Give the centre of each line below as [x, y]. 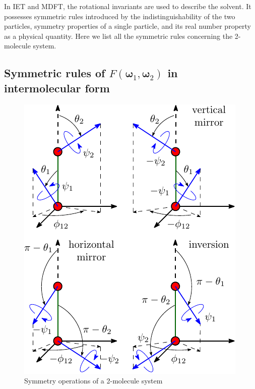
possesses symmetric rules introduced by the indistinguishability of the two [120, 16]
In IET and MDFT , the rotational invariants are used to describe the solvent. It [128, 6]
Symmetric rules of [55, 73]
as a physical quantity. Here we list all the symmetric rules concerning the [118, 36]
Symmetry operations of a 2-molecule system [93, 381]
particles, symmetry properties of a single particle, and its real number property [127, 26]
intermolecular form [57, 88]
